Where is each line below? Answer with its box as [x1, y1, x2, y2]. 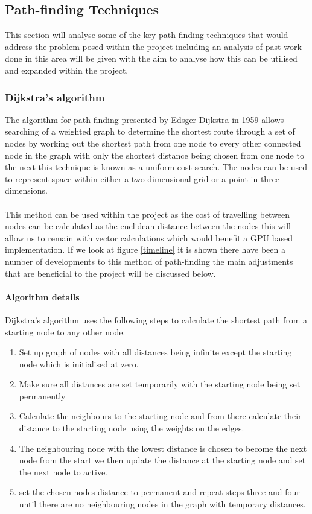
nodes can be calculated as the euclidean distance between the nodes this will [5, 220, 291, 232]
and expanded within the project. [5, 63, 129, 76]
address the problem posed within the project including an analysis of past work [5, 40, 302, 52]
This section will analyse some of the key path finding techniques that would [5, 28, 288, 41]
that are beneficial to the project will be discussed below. [5, 267, 216, 279]
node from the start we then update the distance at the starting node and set [19, 454, 306, 466]
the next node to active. [19, 465, 108, 478]
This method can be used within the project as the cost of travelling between [5, 208, 290, 220]
